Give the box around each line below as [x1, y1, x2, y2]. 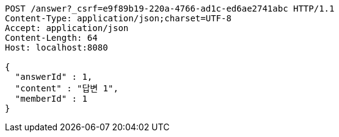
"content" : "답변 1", [15, 83, 118, 93]
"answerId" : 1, [15, 72, 93, 82]
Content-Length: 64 [5, 33, 98, 43]
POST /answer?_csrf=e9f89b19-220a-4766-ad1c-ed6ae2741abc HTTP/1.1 [5, 4, 335, 13]
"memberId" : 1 [15, 94, 87, 104]
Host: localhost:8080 [5, 43, 108, 52]
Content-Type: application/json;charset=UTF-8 [5, 13, 231, 23]
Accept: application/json [5, 23, 129, 33]
